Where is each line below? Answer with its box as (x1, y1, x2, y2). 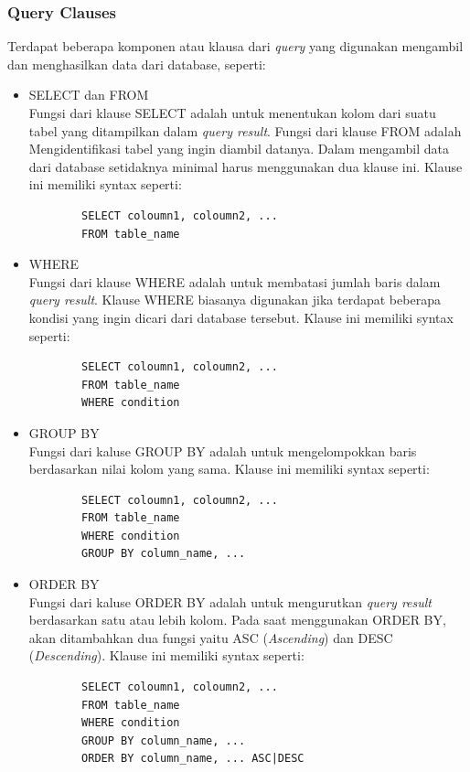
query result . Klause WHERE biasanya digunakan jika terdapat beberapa (28, 290, 441, 309)
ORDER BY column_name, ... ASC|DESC (81, 752, 304, 766)
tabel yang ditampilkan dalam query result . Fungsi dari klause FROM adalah (28, 121, 462, 140)
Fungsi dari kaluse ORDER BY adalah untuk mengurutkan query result (28, 592, 432, 611)
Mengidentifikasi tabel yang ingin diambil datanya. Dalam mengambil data (28, 139, 450, 158)
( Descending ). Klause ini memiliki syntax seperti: (28, 646, 304, 665)
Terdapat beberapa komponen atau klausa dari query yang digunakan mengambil (7, 37, 464, 56)
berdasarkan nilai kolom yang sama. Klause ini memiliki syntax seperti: (28, 459, 430, 478)
